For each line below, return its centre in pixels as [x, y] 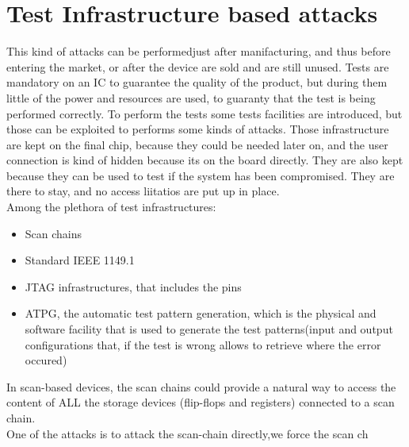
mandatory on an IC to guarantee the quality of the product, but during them [197, 82]
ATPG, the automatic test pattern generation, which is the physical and [201, 313]
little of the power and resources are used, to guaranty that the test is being [191, 97]
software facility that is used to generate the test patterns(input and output [209, 329]
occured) [46, 360]
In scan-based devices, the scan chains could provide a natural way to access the [201, 386]
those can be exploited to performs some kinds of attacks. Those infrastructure [198, 129]
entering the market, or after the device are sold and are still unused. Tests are [198, 66]
